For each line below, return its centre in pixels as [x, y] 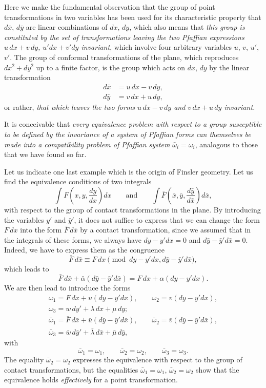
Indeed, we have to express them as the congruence [84, 250]
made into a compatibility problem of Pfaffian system [87, 144]
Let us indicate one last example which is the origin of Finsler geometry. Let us [129, 171]
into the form [41, 230]
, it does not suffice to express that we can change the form [167, 219]
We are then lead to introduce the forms [67, 287]
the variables [24, 219]
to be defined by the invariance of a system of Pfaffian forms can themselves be [128, 134]
